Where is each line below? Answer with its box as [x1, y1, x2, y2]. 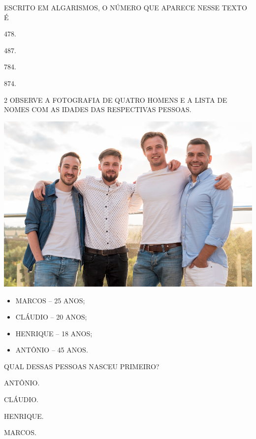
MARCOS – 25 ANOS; [15, 295, 85, 305]
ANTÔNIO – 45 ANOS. [15, 345, 88, 355]
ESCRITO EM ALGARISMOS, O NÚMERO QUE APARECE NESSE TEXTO [4, 2, 247, 12]
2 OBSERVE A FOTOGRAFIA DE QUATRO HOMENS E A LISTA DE [4, 94, 227, 105]
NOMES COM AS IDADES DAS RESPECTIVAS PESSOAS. [4, 104, 192, 115]
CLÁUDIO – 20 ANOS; [15, 312, 87, 322]
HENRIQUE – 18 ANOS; [15, 328, 93, 338]
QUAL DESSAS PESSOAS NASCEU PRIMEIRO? [4, 361, 160, 371]
